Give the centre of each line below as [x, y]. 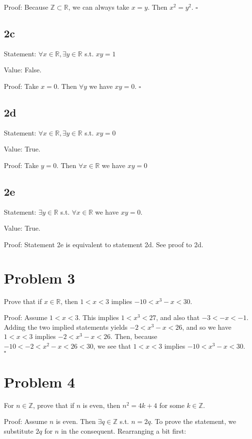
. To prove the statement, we [193, 421]
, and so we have [207, 327]
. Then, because [134, 336]
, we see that [112, 346]
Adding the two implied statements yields [66, 327]
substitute [19, 431]
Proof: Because [26, 7]
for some [172, 405]
